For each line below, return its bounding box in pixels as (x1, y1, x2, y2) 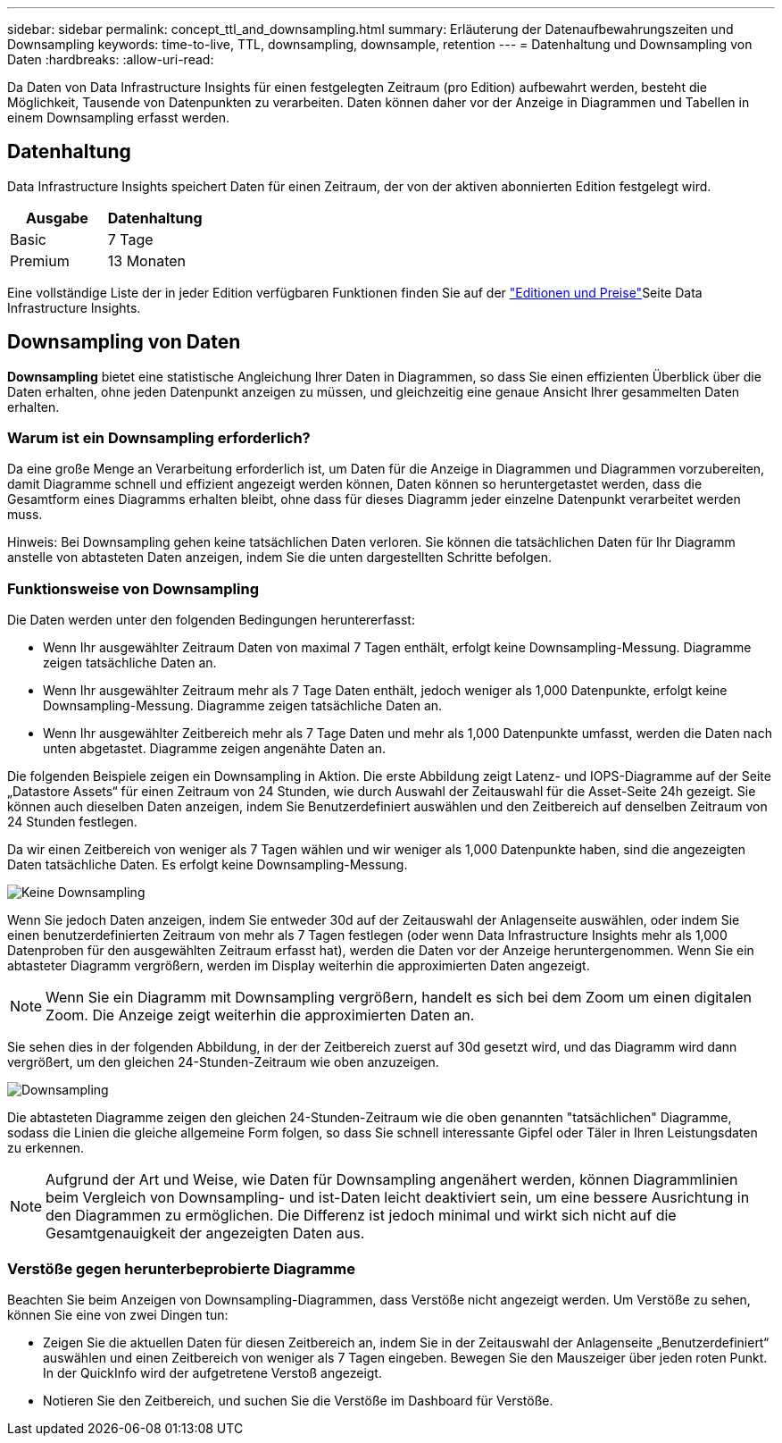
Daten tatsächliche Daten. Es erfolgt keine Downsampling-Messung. (7, 857, 408, 873)
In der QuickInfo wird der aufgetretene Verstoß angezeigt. (43, 1364, 382, 1380)
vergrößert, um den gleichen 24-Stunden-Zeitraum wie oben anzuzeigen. (7, 1054, 439, 1070)
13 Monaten (107, 251, 186, 270)
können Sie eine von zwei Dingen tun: (7, 1306, 229, 1322)
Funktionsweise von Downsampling (7, 579, 259, 598)
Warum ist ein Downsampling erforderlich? (7, 429, 311, 448)
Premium (10, 251, 70, 270)
